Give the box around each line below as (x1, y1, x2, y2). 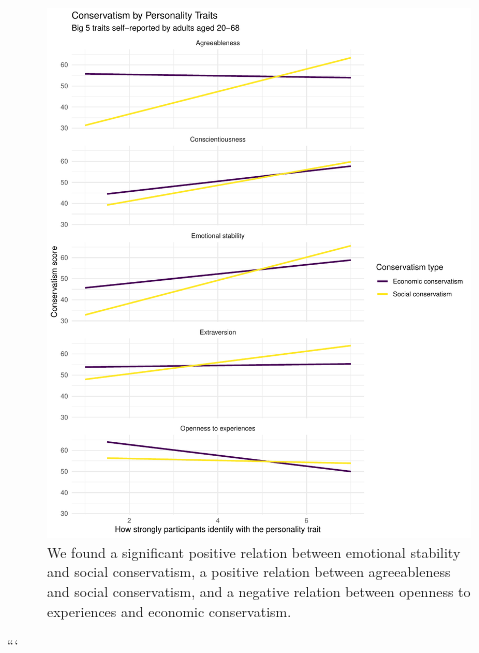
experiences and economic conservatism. (47, 600, 292, 621)
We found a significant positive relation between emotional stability (47, 541, 461, 562)
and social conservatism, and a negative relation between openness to (47, 580, 471, 601)
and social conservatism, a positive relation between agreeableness (47, 561, 451, 582)
